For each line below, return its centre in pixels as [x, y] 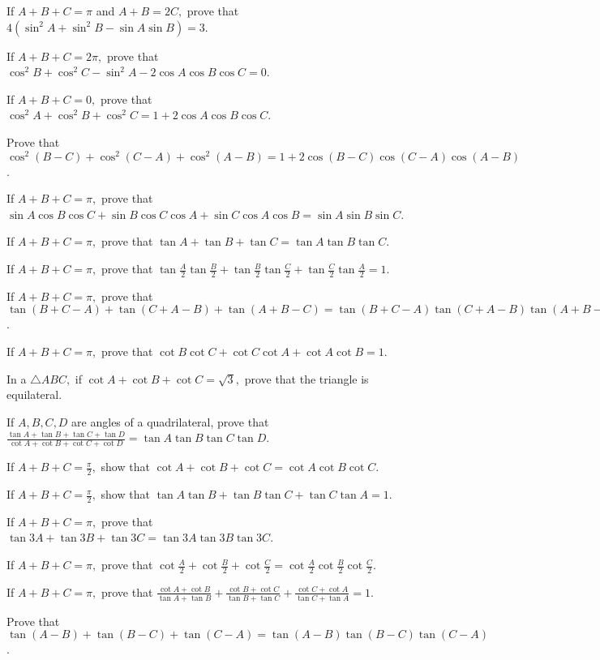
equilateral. [34, 394]
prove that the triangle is [306, 378]
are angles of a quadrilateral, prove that [170, 421]
